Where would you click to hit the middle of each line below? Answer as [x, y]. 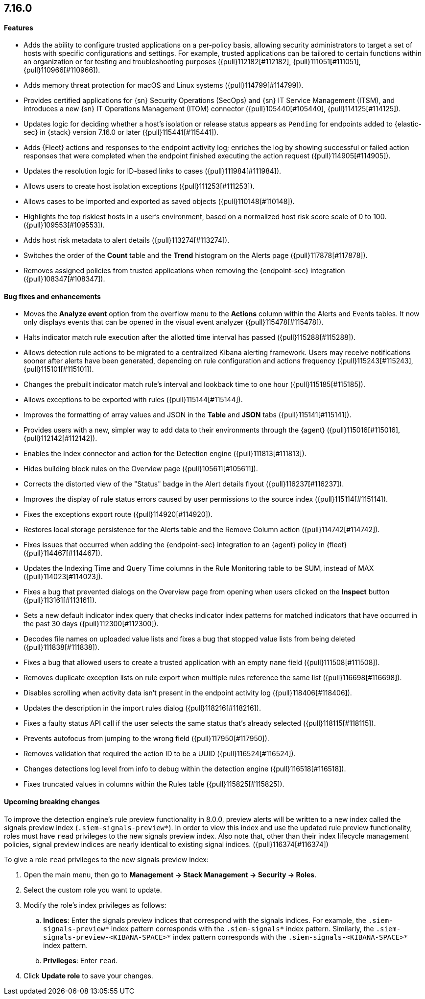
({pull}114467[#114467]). [63, 553]
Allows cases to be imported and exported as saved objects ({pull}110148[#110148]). [159, 202]
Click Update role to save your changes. [88, 975]
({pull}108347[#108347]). [64, 279]
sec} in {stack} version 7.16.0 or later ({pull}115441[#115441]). [121, 132]
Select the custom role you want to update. [93, 890]
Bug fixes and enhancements [52, 296]
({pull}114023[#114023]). [63, 577]
